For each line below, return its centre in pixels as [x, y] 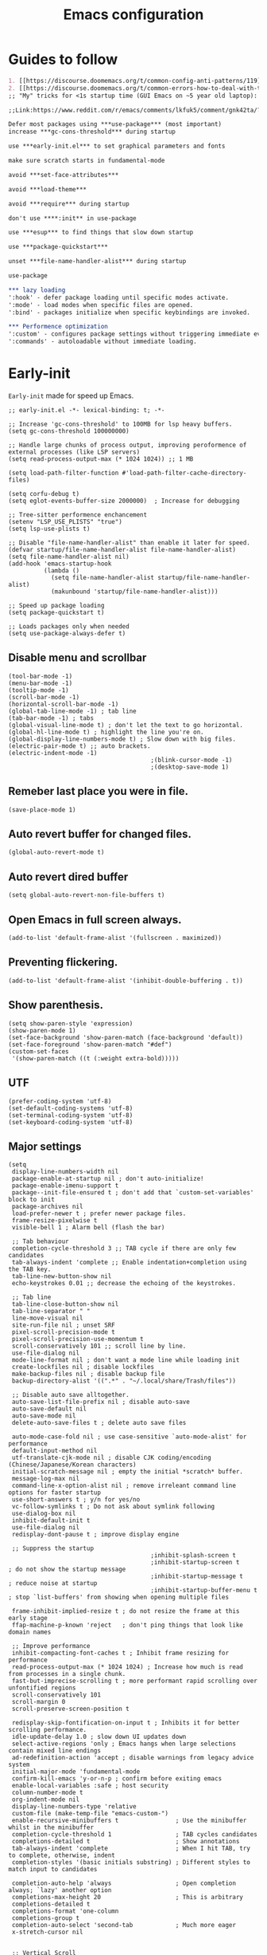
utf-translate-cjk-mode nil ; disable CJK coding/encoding [112, 1458]
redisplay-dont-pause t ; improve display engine [95, 1535]
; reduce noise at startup [53, 1583]
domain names [30, 1632]
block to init [32, 1200]
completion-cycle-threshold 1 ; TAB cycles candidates [135, 1835]
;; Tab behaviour [40, 1241]
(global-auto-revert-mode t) [56, 852]
